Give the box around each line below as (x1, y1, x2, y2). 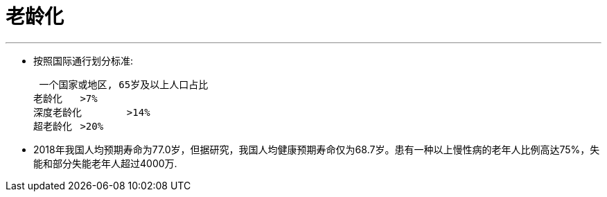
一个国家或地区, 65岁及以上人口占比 (39, 78, 209, 90)
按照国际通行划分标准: (33, 54, 134, 67)
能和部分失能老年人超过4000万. (33, 157, 177, 169)
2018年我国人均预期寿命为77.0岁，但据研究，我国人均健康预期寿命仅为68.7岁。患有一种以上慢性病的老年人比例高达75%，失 (33, 143, 600, 155)
